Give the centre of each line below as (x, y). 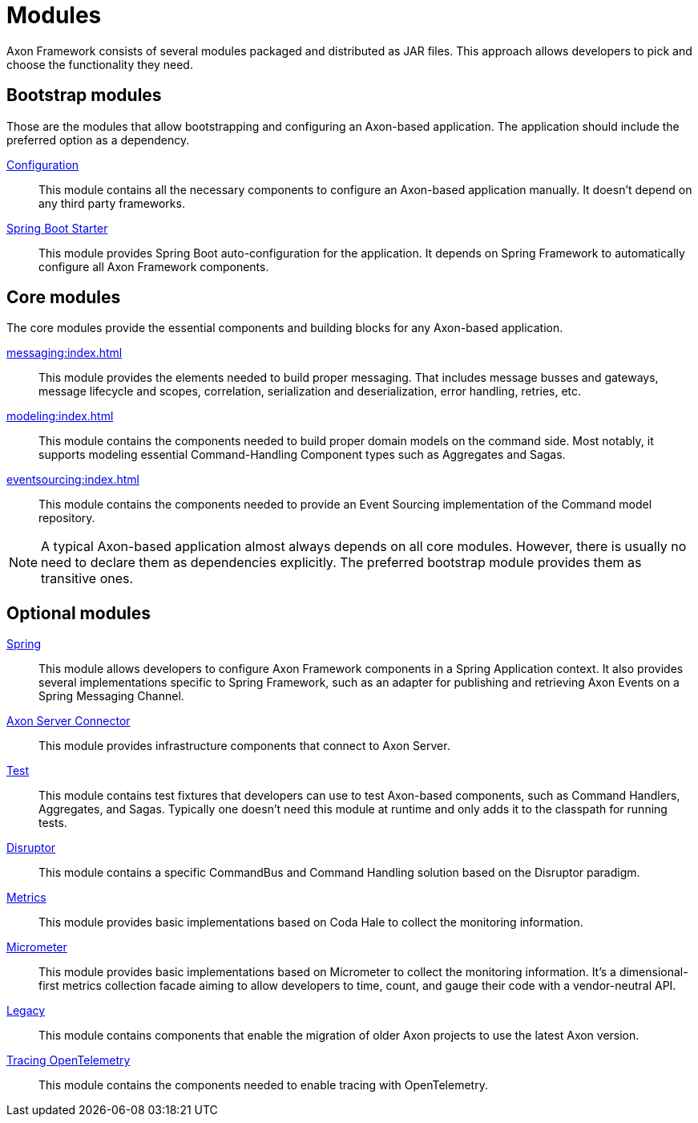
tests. (53, 823)
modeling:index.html (60, 416)
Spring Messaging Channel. (111, 696)
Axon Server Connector (69, 721)
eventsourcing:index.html (73, 480)
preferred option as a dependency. (98, 140)
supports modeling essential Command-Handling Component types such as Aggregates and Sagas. (302, 455)
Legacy (26, 1011)
